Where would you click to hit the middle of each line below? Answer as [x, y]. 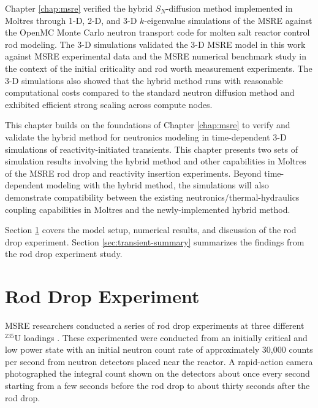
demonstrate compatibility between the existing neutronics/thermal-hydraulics [152, 197]
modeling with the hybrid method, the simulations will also [157, 185]
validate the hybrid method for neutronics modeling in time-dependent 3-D [146, 137]
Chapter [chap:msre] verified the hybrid [79, 8]
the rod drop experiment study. [64, 254]
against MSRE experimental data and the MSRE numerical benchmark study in [156, 56]
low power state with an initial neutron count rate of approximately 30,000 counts [159, 349]
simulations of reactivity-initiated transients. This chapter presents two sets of [151, 149]
